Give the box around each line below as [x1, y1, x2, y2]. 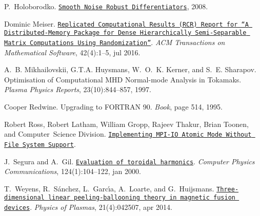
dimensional [4, 194, 45, 202]
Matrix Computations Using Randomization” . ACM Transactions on [4, 36, 225, 47]
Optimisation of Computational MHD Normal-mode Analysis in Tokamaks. [4, 74, 242, 84]
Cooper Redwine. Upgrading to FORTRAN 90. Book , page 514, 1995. [4, 101, 223, 112]
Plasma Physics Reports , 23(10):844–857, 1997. [4, 84, 151, 95]
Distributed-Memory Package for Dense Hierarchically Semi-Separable [4, 29, 247, 37]
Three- [216, 185, 239, 193]
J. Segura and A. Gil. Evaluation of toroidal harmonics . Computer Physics [4, 156, 255, 166]
